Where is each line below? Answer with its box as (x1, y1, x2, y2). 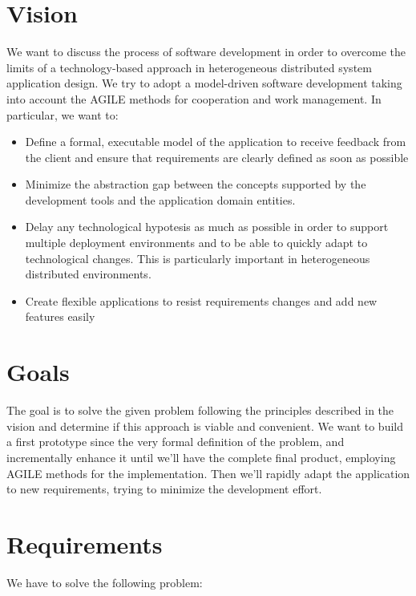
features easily (25, 308, 95, 325)
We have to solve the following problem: (6, 574, 203, 590)
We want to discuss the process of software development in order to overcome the (6, 43, 406, 60)
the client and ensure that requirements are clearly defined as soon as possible (25, 148, 409, 165)
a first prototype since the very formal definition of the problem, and (6, 433, 345, 450)
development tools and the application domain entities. (25, 191, 296, 208)
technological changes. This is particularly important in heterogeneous (25, 249, 370, 266)
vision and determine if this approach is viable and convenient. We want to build (6, 417, 404, 434)
